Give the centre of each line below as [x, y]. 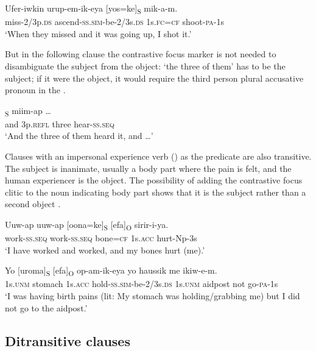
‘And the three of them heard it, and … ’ [79, 136]
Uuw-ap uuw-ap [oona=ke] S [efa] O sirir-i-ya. [87, 225]
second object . [33, 204]
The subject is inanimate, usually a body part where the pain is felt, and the [148, 168]
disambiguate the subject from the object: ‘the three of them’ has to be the [145, 66]
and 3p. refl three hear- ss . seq [60, 123]
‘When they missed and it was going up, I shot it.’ [98, 33]
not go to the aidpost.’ [46, 307]
